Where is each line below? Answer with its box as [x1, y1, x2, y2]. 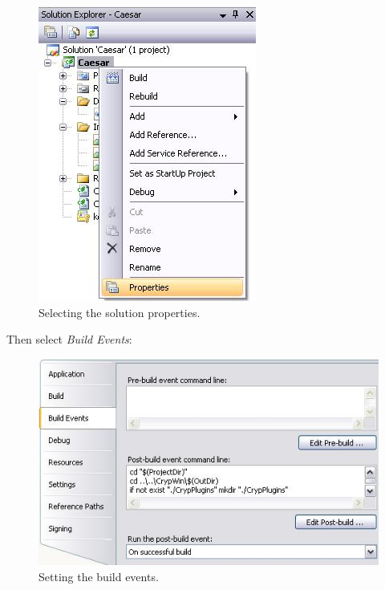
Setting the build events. [38, 568, 159, 584]
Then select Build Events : [6, 331, 132, 348]
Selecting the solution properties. [38, 303, 201, 320]
